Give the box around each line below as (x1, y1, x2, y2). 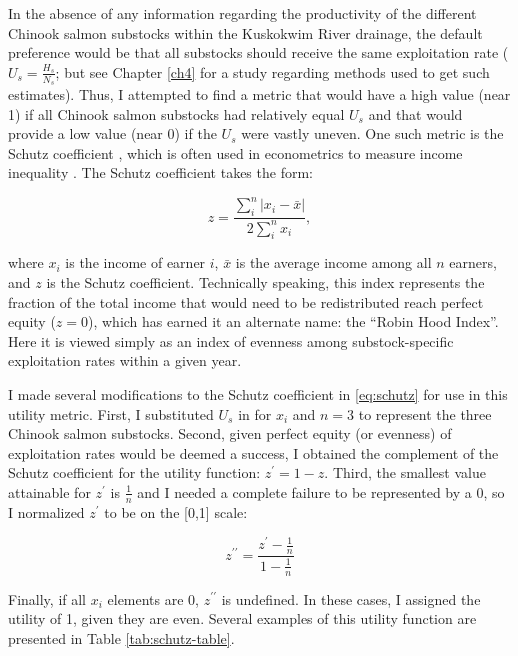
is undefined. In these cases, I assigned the (221, 588, 481, 609)
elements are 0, (107, 588, 199, 609)
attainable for (8, 481, 91, 502)
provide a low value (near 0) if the (8, 123, 217, 144)
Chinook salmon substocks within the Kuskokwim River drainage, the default (8, 22, 483, 43)
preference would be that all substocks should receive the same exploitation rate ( (8, 42, 509, 63)
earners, (449, 252, 497, 273)
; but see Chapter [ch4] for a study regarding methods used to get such (55, 61, 490, 82)
